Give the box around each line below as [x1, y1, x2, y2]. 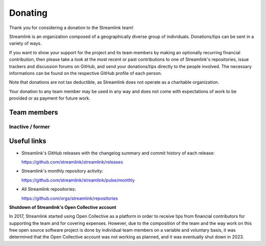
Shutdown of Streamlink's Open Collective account [9, 204, 117, 210]
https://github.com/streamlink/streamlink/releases [21, 159, 123, 165]
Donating [9, 7, 48, 18]
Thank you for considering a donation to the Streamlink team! [9, 25, 134, 31]
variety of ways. [9, 40, 42, 46]
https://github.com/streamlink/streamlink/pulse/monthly [21, 177, 135, 183]
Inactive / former [9, 123, 50, 130]
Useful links [9, 137, 47, 145]
